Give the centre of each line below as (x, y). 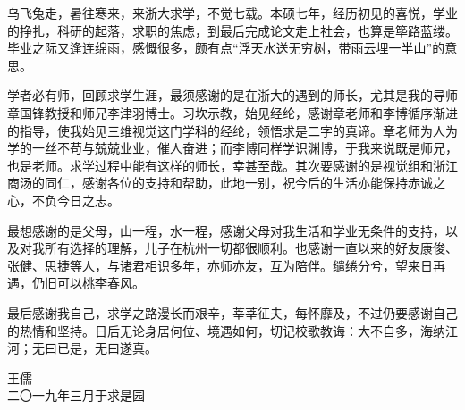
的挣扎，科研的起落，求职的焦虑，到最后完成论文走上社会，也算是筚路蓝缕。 (232, 30)
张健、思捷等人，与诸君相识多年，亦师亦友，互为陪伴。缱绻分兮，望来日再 (226, 265)
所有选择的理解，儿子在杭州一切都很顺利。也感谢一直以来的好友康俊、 (251, 248)
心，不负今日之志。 (63, 200)
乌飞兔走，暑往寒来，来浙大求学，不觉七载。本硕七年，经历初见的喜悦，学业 (232, 13)
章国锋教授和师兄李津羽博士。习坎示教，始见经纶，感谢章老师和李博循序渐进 (232, 112)
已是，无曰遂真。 (107, 348)
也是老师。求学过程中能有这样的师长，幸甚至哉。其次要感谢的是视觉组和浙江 (232, 165)
